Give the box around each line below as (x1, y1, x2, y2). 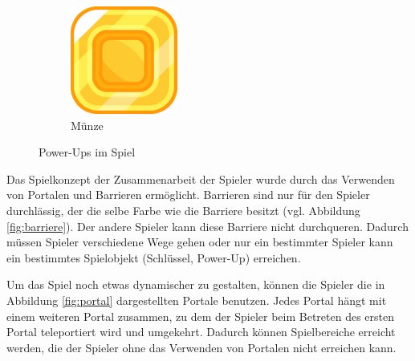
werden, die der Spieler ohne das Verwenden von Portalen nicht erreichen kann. (6, 339, 397, 355)
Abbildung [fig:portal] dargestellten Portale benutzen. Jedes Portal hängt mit (6, 291, 387, 308)
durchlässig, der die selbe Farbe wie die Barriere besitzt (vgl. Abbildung (6, 201, 360, 218)
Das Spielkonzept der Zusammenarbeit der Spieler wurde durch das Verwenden (6, 170, 395, 187)
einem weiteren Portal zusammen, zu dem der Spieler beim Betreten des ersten (6, 307, 394, 324)
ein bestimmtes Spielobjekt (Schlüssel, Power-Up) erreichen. (6, 249, 301, 266)
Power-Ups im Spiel (39, 144, 136, 160)
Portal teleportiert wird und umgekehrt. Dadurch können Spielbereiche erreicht (6, 323, 396, 340)
